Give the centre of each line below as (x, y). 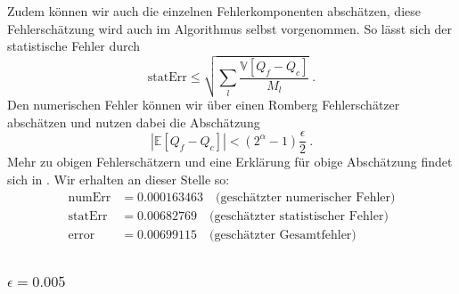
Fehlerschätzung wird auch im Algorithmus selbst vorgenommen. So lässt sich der (230, 28)
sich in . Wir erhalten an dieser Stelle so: (119, 180)
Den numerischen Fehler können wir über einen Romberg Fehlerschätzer (204, 105)
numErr (90, 197)
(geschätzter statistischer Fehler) (299, 216)
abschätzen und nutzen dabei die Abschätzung (134, 122)
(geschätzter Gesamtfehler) (283, 235)
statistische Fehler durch (74, 46)
